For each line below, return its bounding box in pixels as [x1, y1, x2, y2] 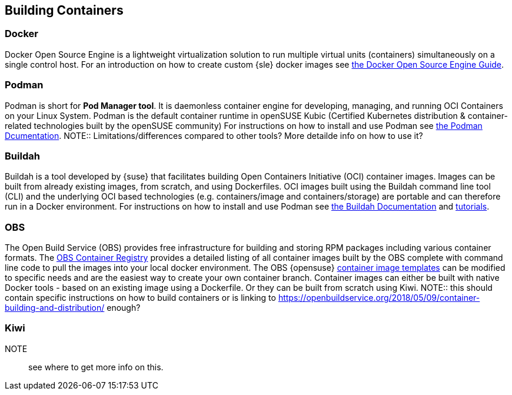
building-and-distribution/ [5, 303, 105, 313]
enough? [107, 303, 141, 313]
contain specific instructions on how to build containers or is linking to [5, 293, 276, 303]
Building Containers [5, 3, 124, 18]
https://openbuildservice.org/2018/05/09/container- [278, 293, 480, 303]
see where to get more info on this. [28, 361, 164, 372]
